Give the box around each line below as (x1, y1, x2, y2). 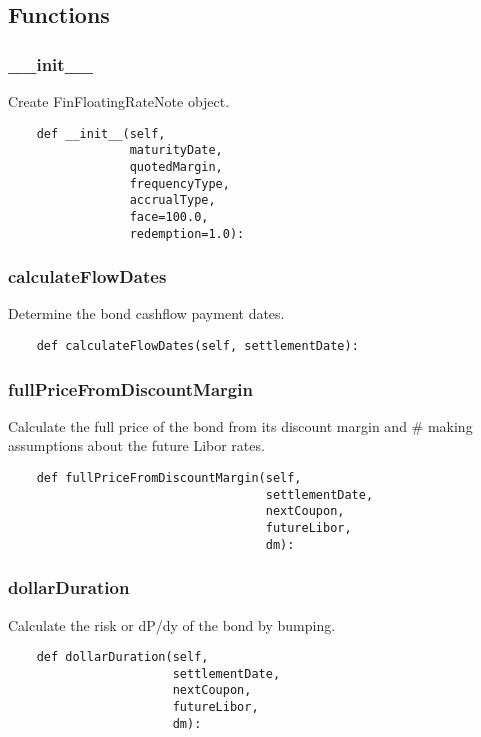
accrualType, (129, 193, 216, 208)
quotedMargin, (129, 159, 223, 174)
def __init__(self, (36, 126, 166, 141)
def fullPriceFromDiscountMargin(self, (36, 471, 302, 486)
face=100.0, (129, 209, 209, 224)
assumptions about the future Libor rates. (8, 435, 265, 456)
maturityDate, (129, 143, 223, 158)
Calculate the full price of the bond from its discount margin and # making (8, 415, 473, 436)
